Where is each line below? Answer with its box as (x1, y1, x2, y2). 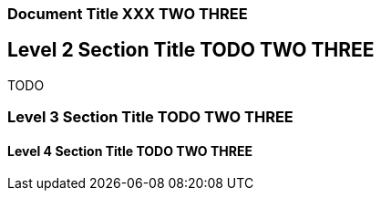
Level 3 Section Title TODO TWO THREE (7, 108, 293, 127)
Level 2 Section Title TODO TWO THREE (7, 38, 375, 62)
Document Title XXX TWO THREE (7, 5, 248, 23)
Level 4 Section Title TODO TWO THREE (7, 142, 252, 159)
